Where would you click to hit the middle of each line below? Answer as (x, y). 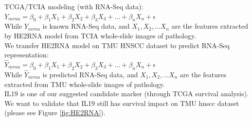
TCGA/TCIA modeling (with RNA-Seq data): (74, 6)
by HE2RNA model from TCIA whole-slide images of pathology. (100, 35)
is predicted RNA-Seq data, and (90, 74)
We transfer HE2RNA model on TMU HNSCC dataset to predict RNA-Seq (117, 45)
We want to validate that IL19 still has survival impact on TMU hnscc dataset (122, 103)
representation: (27, 55)
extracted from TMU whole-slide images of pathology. (85, 84)
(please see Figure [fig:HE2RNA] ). (55, 112)
